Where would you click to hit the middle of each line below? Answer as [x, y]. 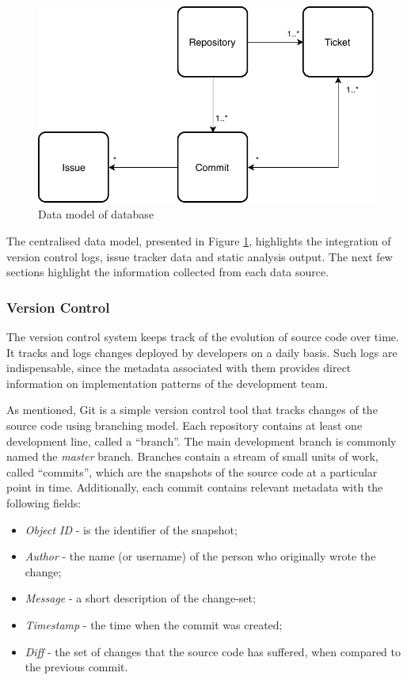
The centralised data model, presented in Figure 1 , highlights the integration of [199, 241]
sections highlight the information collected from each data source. [168, 272]
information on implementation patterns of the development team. [167, 383]
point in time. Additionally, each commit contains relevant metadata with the [195, 487]
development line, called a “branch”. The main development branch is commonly [202, 441]
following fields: [44, 503]
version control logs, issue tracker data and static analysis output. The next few [200, 256]
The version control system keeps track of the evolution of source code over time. [203, 337]
